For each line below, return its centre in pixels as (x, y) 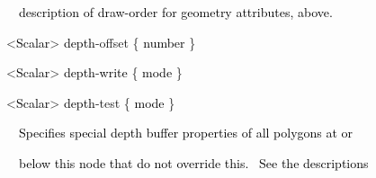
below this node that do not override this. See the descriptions (193, 162)
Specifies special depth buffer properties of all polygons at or (186, 133)
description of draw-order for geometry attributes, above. (175, 12)
